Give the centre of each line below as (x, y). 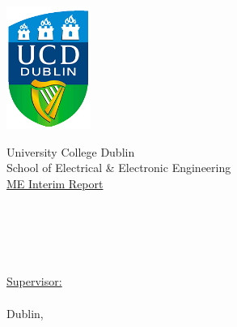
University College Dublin (71, 151)
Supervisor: (34, 281)
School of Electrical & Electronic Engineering (119, 168)
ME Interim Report (55, 183)
